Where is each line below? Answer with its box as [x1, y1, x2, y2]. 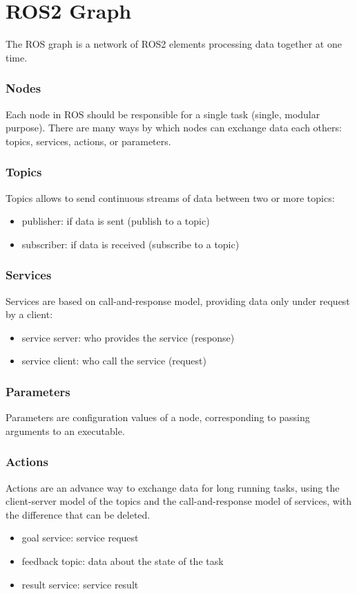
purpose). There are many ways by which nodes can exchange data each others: [6, 120, 342, 135]
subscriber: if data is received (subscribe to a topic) [21, 236, 240, 251]
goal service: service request [21, 530, 139, 545]
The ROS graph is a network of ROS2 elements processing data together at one [6, 37, 342, 51]
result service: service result [21, 577, 139, 591]
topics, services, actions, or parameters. [6, 133, 171, 148]
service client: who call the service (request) [21, 353, 206, 368]
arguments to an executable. [6, 423, 125, 438]
